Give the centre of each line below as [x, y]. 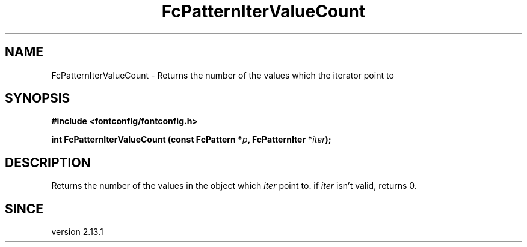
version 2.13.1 [77, 232]
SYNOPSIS [38, 98]
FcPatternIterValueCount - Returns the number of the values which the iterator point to [223, 75]
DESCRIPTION [48, 162]
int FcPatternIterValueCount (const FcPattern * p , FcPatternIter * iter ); [191, 140]
